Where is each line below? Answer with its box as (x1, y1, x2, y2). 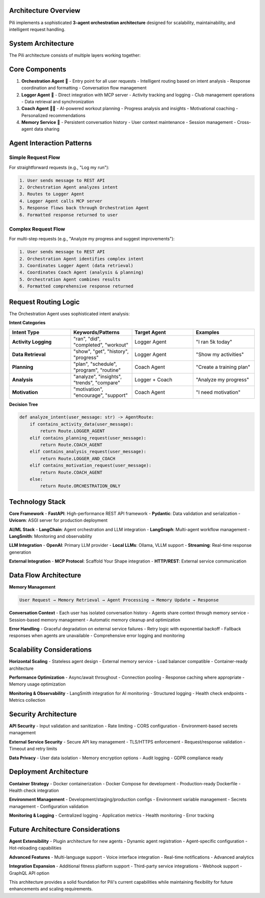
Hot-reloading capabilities (9, 845, 62, 851)
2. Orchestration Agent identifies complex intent (19, 256, 144, 262)
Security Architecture (9, 710, 77, 718)
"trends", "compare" (73, 379, 120, 386)
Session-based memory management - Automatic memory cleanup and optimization (9, 617, 181, 623)
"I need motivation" (195, 389, 240, 395)
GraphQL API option (9, 870, 50, 876)
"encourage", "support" (73, 391, 128, 398)
